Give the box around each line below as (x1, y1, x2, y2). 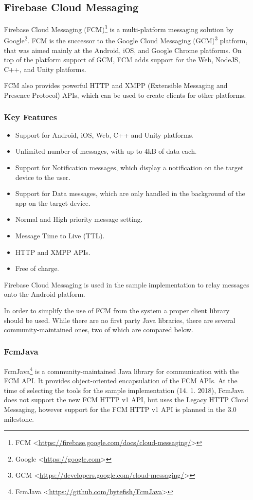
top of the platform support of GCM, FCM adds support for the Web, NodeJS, (4, 54, 240, 65)
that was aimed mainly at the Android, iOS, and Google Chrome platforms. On (4, 45, 242, 55)
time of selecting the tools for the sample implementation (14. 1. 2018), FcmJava (4, 385, 244, 395)
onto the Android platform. (4, 289, 85, 299)
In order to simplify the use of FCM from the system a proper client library (4, 305, 230, 316)
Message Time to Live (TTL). (15, 231, 105, 241)
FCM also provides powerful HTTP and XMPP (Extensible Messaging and (4, 80, 228, 90)
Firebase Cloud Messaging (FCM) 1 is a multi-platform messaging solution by (4, 23, 234, 34)
